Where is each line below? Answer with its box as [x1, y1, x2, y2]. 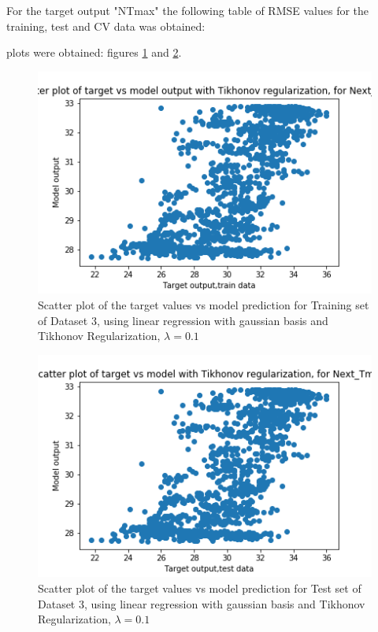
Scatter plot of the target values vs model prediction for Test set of [38, 580, 361, 597]
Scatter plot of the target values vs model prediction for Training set [38, 297, 369, 313]
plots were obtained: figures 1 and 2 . [6, 44, 182, 61]
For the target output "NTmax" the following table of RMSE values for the [6, 2, 369, 18]
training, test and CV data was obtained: [6, 17, 206, 34]
